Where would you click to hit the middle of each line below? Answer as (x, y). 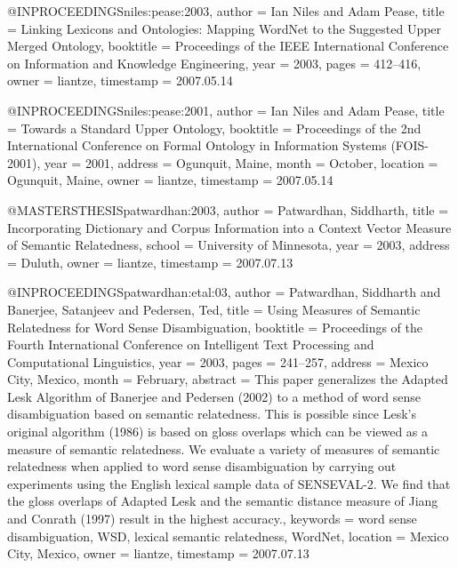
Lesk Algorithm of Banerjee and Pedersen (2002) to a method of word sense (214, 396)
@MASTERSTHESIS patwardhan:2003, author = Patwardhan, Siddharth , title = (228, 209)
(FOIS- (410, 145)
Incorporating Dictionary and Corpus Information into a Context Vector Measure (229, 227)
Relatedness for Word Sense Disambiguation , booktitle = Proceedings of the (215, 327)
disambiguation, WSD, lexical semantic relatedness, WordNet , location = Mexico (228, 536)
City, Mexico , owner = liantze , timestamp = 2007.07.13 (158, 553)
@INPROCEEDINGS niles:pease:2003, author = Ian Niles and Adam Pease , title (226, 11)
